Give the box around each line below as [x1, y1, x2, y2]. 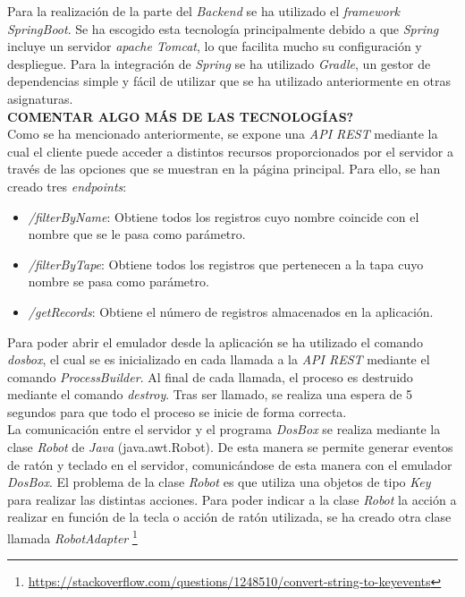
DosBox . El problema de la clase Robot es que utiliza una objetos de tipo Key [7, 473, 431, 491]
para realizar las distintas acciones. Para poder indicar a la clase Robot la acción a [7, 490, 457, 508]
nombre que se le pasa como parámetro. [28, 225, 246, 243]
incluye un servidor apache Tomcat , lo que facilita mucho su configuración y [7, 37, 422, 55]
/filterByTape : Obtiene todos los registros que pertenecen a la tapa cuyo [28, 254, 424, 273]
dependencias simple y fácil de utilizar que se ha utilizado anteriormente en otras [7, 72, 451, 90]
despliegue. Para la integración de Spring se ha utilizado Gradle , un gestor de [7, 54, 431, 72]
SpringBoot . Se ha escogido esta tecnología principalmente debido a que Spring [7, 19, 439, 38]
